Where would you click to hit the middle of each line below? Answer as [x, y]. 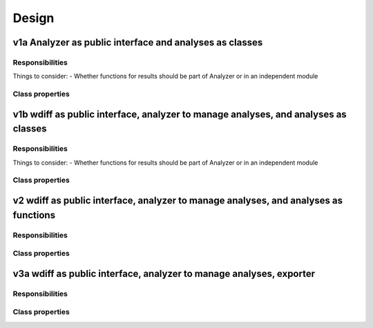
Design [34, 18]
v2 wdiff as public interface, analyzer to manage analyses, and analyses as [178, 201]
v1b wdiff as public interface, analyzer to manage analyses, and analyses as [180, 114]
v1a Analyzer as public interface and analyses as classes [138, 42]
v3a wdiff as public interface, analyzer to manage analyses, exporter [164, 273]
